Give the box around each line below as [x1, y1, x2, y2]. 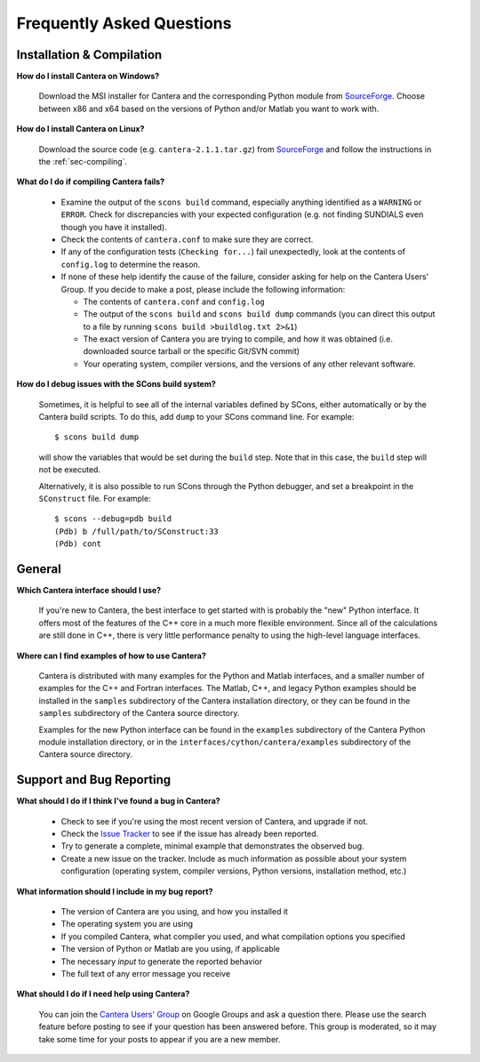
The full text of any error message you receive [60, 968, 231, 978]
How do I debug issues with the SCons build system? [16, 379, 217, 390]
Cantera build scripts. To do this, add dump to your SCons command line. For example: [38, 412, 355, 422]
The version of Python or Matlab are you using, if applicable [60, 944, 280, 954]
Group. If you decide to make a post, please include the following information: [60, 284, 346, 294]
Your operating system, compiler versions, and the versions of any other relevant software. [83, 358, 417, 369]
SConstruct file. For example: [38, 494, 151, 503]
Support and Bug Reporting [16, 772, 172, 787]
